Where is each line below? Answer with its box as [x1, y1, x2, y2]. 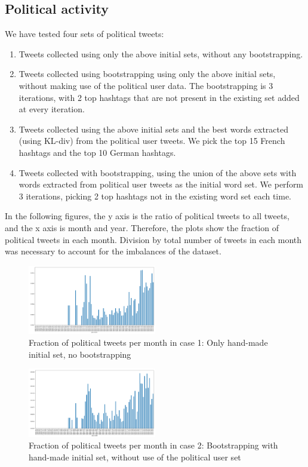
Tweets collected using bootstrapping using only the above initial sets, [19, 67, 276, 80]
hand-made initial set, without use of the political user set [29, 451, 241, 463]
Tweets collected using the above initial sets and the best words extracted [19, 122, 289, 135]
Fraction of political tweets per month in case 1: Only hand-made [29, 336, 268, 348]
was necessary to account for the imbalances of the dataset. [5, 245, 221, 257]
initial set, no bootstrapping [29, 348, 131, 360]
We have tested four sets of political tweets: [5, 27, 164, 40]
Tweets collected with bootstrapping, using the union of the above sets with [19, 166, 297, 179]
